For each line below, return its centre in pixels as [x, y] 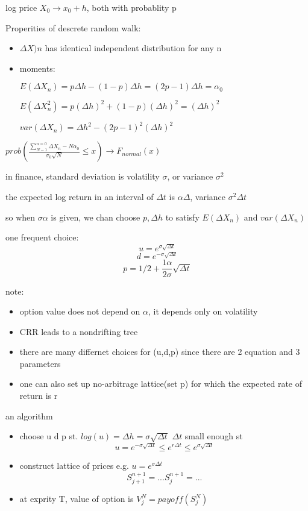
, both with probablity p [131, 7]
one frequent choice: [42, 237]
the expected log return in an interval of [80, 196]
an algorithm [29, 415]
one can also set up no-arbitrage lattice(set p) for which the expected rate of [161, 384]
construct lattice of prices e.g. [74, 466]
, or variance [190, 176]
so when [20, 217]
